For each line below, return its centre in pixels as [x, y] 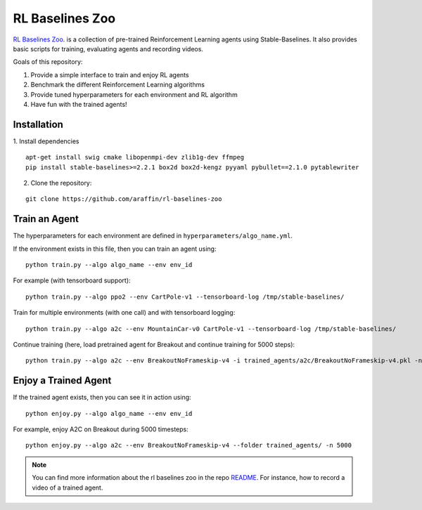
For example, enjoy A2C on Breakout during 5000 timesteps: [101, 429]
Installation [38, 124]
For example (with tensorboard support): [72, 280]
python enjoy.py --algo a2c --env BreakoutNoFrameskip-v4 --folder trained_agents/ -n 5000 [188, 445]
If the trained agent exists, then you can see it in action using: [102, 398]
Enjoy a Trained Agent [62, 380]
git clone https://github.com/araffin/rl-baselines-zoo [124, 199]
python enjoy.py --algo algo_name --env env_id [109, 413]
